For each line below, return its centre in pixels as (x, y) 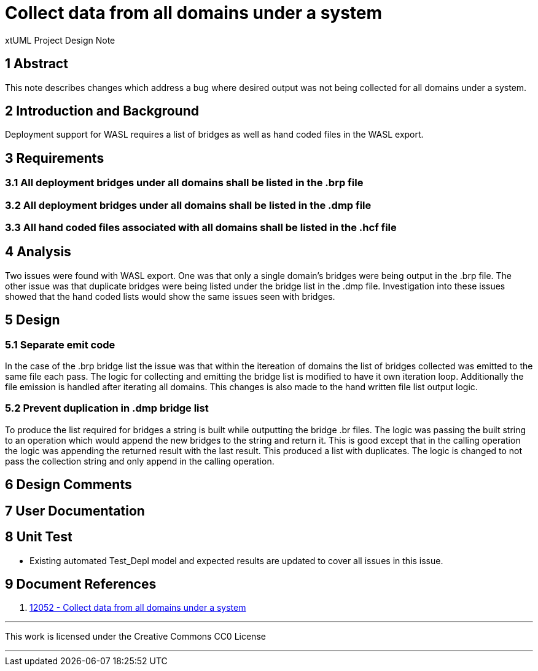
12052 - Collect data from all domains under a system (138, 608)
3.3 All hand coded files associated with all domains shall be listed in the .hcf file (201, 228)
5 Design (33, 320)
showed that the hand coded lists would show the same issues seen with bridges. (170, 296)
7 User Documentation (75, 511)
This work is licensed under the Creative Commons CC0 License (135, 637)
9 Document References (81, 584)
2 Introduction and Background (102, 111)
